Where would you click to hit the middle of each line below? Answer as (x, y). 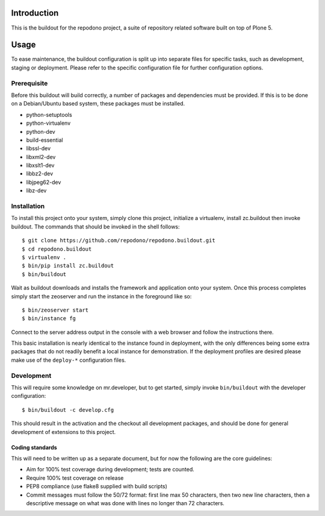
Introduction (35, 13)
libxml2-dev (41, 157)
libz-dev (36, 190)
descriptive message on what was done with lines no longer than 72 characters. (125, 503)
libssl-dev (39, 148)
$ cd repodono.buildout (57, 249)
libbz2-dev (40, 174)
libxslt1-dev (40, 165)
